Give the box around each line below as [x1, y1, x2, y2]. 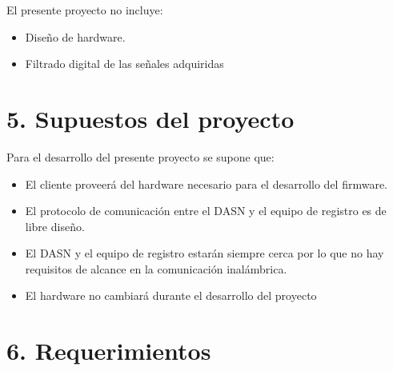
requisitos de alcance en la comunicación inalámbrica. [25, 260, 287, 277]
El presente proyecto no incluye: [6, 2, 163, 18]
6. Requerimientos [6, 334, 211, 367]
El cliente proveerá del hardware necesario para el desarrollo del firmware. [25, 175, 388, 192]
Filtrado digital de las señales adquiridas [25, 55, 224, 72]
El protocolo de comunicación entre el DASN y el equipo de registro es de [25, 202, 387, 219]
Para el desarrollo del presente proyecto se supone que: [6, 148, 275, 165]
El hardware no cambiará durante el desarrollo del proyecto [25, 287, 317, 304]
